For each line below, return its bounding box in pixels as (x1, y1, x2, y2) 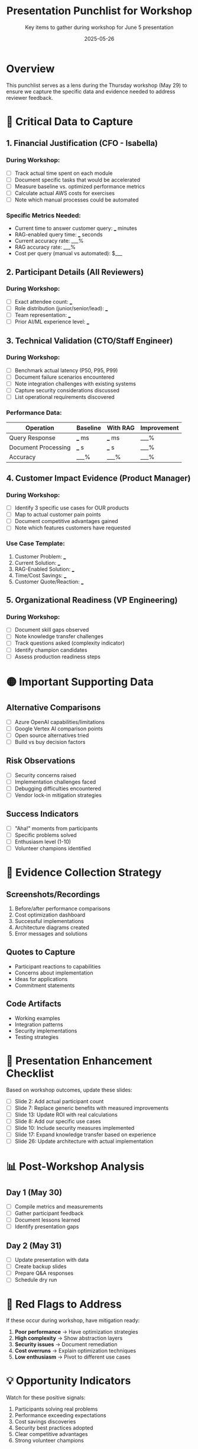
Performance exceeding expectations (14, 1412, 106, 1419)
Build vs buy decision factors (14, 738, 86, 745)
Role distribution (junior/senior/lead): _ (14, 304, 108, 311)
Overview (6, 62, 55, 75)
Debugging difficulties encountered (14, 785, 102, 792)
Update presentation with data (14, 1256, 89, 1263)
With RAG (106, 424, 135, 432)
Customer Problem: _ (14, 553, 66, 560)
